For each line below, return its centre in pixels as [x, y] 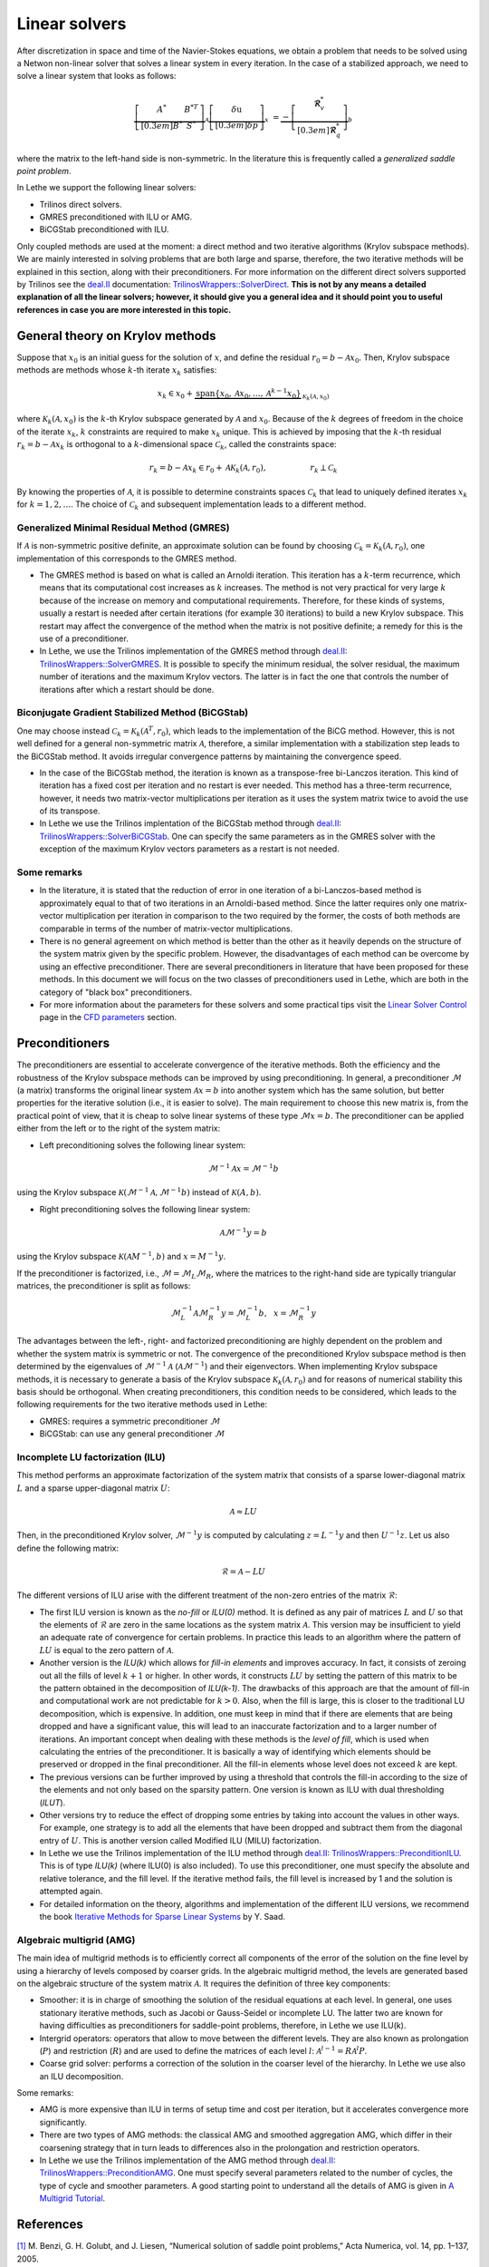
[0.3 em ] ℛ [317, 130]
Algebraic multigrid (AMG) [76, 1940]
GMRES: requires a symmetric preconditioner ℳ [130, 1421]
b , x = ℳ [278, 1313]
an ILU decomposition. [81, 2076]
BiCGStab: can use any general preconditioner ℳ [132, 1434]
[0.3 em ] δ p [236, 126]
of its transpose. [70, 811]
